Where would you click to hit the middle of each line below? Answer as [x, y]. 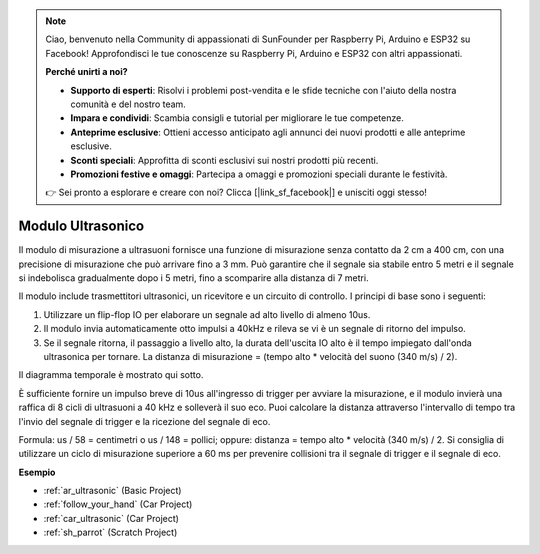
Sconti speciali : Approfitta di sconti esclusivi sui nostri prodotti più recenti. [224, 160]
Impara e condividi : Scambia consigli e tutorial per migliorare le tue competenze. [237, 118]
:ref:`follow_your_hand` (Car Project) [118, 504]
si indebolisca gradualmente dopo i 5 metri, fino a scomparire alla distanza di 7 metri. [193, 277]
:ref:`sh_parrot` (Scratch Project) [110, 532]
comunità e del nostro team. [128, 104]
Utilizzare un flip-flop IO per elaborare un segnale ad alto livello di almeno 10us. [207, 314]
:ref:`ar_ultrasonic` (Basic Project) [112, 491]
